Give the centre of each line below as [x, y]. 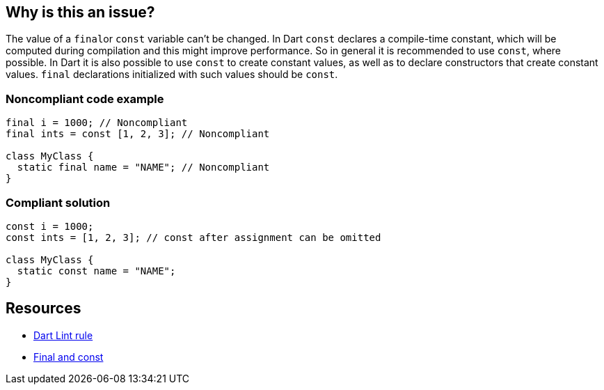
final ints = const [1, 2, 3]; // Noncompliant [138, 134]
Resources [43, 309]
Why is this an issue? [80, 12]
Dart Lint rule [63, 335]
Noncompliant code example [85, 99]
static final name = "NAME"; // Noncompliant [143, 167]
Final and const [69, 357]
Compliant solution [58, 202]
